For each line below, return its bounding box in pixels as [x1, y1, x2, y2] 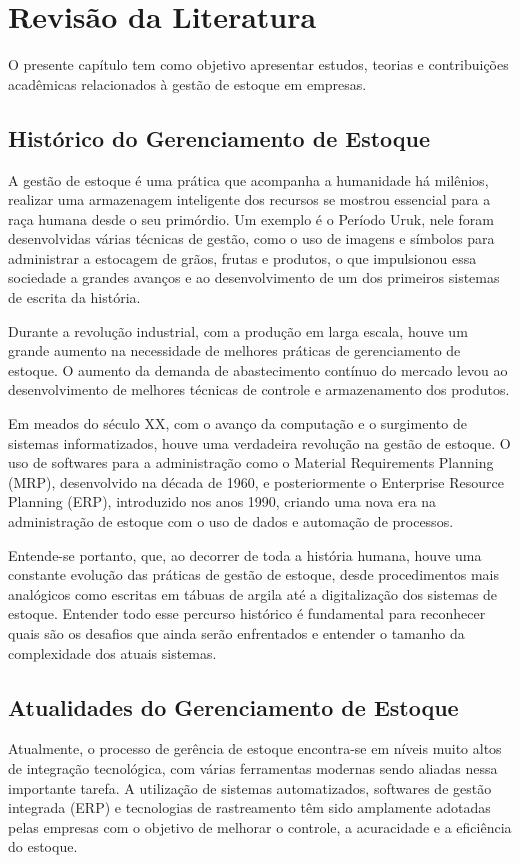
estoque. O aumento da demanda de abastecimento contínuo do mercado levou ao [8, 359, 508, 380]
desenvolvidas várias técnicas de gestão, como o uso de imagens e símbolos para [8, 228, 495, 249]
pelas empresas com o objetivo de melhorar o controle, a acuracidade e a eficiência [8, 816, 512, 837]
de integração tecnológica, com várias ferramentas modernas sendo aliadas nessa [8, 757, 498, 778]
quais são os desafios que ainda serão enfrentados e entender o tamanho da [8, 622, 465, 643]
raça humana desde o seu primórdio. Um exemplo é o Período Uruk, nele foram [8, 208, 494, 229]
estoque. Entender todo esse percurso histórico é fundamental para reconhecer [8, 603, 486, 624]
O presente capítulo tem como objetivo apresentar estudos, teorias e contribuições [8, 54, 509, 75]
